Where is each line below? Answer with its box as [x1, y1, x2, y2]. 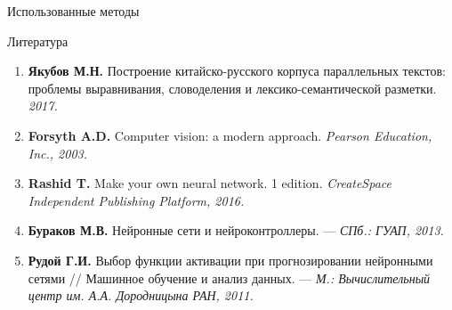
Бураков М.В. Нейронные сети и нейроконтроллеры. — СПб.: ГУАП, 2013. [28, 221, 444, 240]
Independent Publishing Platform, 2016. [28, 191, 245, 209]
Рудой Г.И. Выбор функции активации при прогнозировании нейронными [28, 250, 433, 269]
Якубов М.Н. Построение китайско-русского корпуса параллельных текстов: [28, 61, 446, 80]
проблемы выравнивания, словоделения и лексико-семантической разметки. [28, 78, 437, 97]
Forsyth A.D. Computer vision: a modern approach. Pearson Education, [28, 126, 432, 144]
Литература [7, 31, 69, 50]
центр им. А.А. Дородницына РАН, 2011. [28, 286, 254, 305]
